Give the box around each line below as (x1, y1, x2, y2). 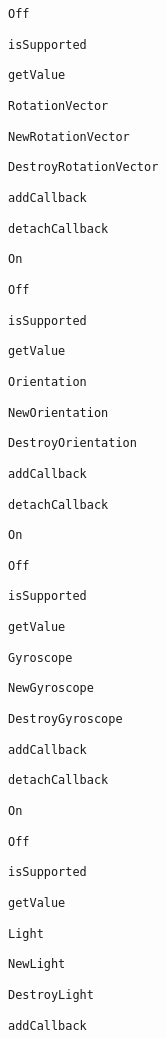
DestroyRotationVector (8, 160, 159, 175)
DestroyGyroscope (8, 712, 123, 727)
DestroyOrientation (8, 436, 137, 451)
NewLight (8, 957, 66, 972)
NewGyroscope (8, 681, 94, 696)
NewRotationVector (8, 129, 130, 144)
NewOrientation (8, 405, 109, 420)
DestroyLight (8, 988, 94, 1002)
